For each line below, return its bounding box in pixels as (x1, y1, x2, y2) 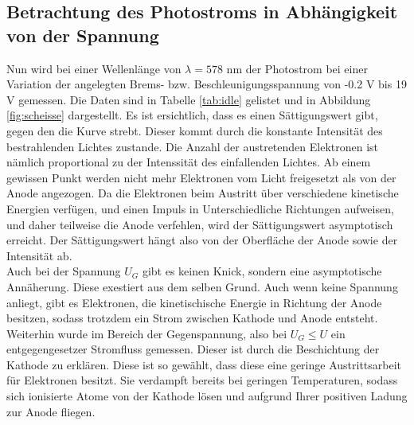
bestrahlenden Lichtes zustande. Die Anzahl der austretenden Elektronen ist (6, 138, 379, 154)
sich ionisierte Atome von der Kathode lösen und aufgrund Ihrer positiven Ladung (6, 388, 408, 404)
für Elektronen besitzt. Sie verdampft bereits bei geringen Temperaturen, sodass (6, 372, 398, 388)
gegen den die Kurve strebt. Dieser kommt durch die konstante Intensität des (6, 122, 383, 138)
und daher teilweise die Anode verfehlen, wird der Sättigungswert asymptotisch (6, 216, 393, 232)
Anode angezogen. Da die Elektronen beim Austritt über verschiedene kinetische (6, 185, 399, 201)
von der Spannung (6, 22, 159, 47)
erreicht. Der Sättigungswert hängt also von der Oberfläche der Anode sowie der (6, 232, 398, 248)
